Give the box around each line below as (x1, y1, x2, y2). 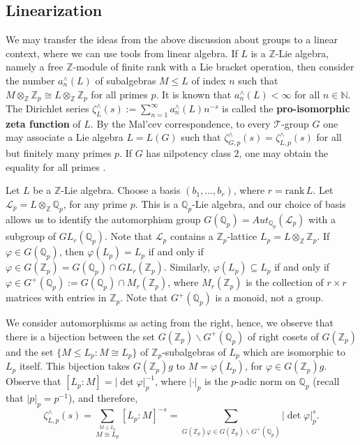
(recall (313, 374, 340, 389)
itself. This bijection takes (19, 359, 130, 373)
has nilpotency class (146, 146, 231, 160)
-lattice (227, 229, 257, 243)
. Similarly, (163, 259, 211, 274)
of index (191, 73, 226, 87)
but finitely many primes (6, 146, 112, 160)
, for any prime (63, 197, 128, 211)
